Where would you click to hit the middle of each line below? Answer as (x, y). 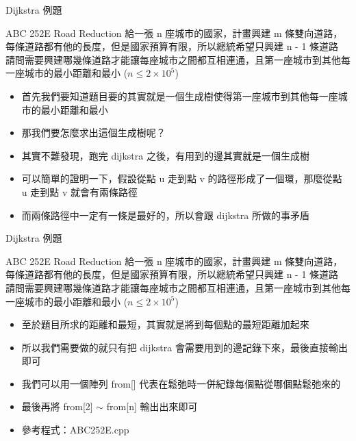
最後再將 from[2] (57, 406)
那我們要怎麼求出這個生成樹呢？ (93, 133)
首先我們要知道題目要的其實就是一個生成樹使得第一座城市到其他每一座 (180, 96)
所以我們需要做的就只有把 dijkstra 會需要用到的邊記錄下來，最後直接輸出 (185, 347)
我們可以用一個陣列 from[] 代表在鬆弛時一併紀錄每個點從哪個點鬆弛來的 (181, 383)
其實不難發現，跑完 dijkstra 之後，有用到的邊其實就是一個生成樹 (165, 155)
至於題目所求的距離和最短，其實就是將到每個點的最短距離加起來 (165, 324)
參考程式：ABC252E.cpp (75, 430)
